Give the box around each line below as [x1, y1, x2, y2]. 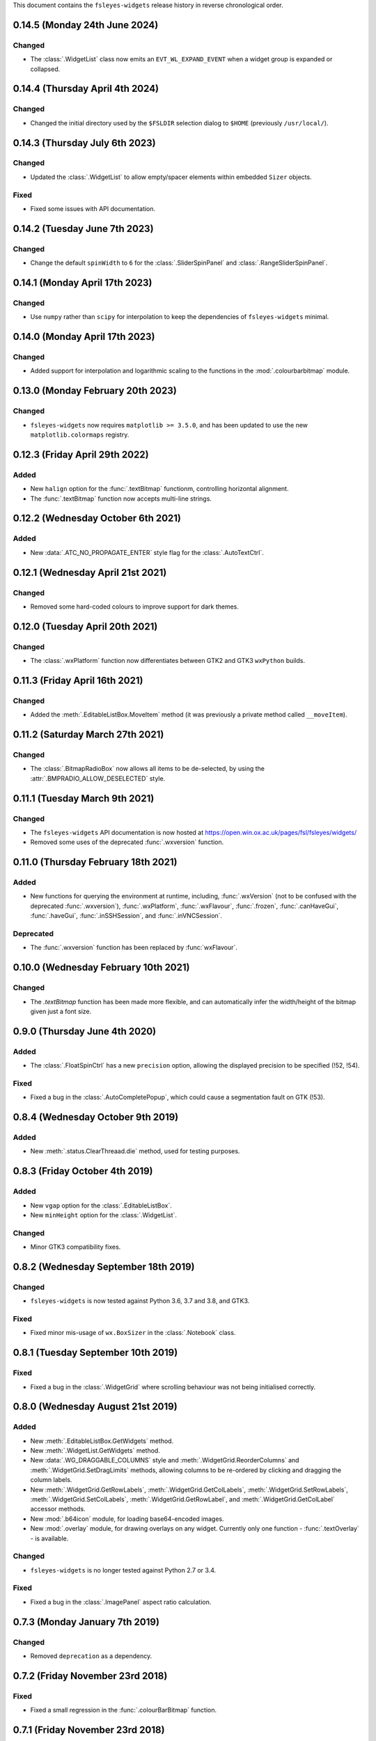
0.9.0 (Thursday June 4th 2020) [13, 1025, 157, 1037]
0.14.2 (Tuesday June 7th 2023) [13, 223, 154, 235]
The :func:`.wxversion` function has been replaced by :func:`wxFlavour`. [30, 944, 238, 952]
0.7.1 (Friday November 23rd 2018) [13, 1724, 165, 1735]
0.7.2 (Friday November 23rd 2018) [13, 1670, 168, 1682]
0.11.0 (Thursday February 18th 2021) [13, 857, 178, 868]
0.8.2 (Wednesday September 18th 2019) [13, 1260, 195, 1272]
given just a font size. [30, 1007, 92, 1015]
